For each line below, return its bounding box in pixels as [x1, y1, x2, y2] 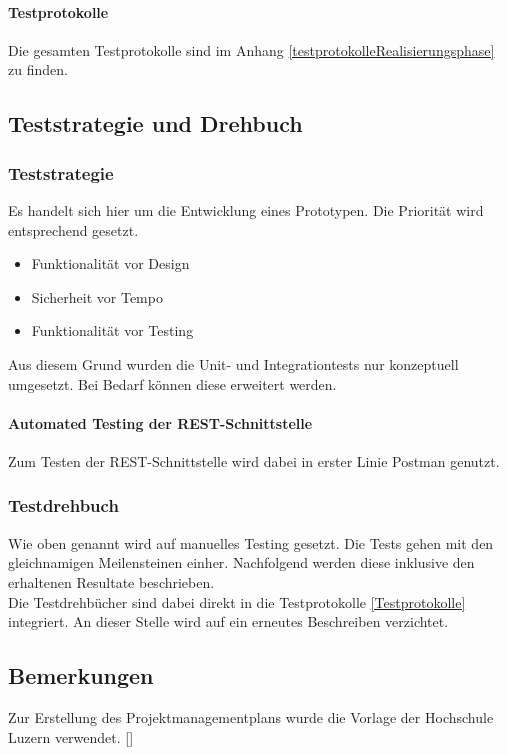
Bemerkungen [8, 660, 154, 691]
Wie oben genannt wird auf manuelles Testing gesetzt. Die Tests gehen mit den [8, 532, 494, 553]
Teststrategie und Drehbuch [8, 108, 303, 139]
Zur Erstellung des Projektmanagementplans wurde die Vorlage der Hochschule [8, 706, 494, 727]
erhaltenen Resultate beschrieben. [8, 571, 215, 592]
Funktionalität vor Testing [31, 320, 194, 341]
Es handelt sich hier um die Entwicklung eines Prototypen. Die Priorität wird [8, 199, 484, 220]
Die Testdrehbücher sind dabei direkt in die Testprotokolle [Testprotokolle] [8, 591, 466, 612]
